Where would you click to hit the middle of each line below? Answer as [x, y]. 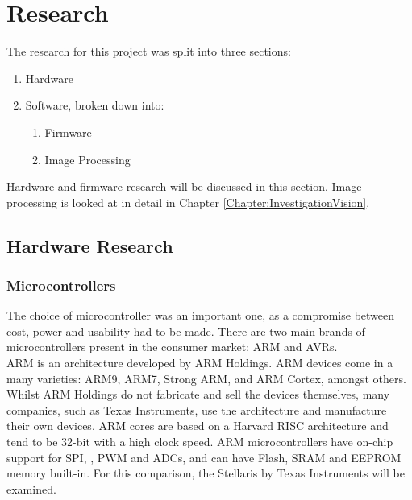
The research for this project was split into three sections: [149, 51]
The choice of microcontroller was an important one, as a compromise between [201, 315]
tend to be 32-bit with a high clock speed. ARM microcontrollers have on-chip [200, 442]
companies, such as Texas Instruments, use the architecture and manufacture [197, 409]
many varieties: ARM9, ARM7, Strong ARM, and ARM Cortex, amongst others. [206, 378]
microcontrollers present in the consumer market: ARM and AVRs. [172, 347]
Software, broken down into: [95, 105]
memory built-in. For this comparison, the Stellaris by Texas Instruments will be [206, 473]
